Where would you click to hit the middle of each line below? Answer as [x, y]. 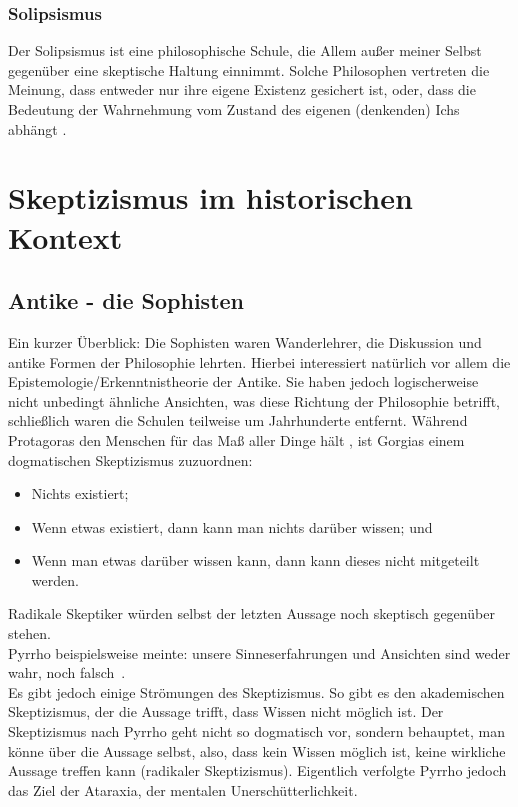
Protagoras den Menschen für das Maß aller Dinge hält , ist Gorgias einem [236, 439]
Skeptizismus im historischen [210, 197]
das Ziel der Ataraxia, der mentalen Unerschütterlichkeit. [183, 789]
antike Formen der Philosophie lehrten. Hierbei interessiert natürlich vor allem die [259, 361]
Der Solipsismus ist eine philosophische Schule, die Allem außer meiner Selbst [245, 50]
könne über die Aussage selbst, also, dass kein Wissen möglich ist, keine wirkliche [257, 750]
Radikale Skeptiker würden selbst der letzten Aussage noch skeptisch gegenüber [251, 613]
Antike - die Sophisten [126, 300]
